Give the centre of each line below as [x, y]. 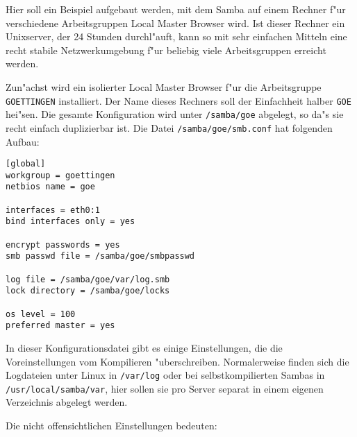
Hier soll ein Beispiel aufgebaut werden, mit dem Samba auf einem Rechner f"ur [176, 9]
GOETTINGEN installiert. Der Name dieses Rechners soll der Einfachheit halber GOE [178, 100]
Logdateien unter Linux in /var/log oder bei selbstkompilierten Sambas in [165, 375]
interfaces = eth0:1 [53, 210]
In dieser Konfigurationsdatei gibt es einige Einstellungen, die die [144, 347]
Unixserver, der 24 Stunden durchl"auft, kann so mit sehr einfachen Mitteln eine [176, 36]
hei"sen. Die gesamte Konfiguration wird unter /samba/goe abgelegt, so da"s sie [175, 114]
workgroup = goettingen [60, 175]
